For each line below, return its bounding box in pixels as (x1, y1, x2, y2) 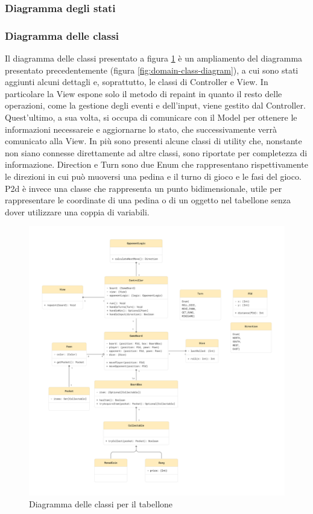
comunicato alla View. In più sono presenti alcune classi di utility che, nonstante (5, 135, 302, 147)
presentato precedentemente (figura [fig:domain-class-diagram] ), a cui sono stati (5, 63, 299, 76)
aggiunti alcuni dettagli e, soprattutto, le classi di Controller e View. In (5, 75, 268, 88)
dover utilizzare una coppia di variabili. (5, 205, 150, 218)
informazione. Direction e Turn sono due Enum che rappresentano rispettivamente (5, 158, 308, 171)
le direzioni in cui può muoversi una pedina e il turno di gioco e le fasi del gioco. (5, 170, 302, 182)
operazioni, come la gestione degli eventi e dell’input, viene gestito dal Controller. (5, 99, 306, 112)
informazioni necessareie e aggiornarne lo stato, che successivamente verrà (5, 122, 277, 135)
